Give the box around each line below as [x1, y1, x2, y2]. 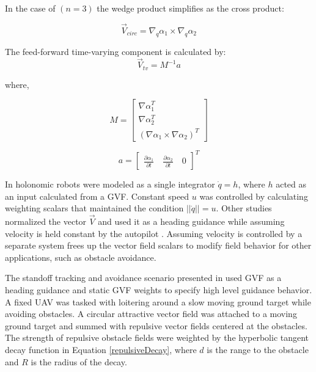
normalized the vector [5, 215, 87, 228]
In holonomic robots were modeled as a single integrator [5, 178, 215, 191]
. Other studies [216, 202, 272, 214]
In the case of [5, 2, 56, 14]
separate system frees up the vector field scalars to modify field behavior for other [5, 239, 312, 252]
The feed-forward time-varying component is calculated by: [5, 45, 226, 57]
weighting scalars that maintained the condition [5, 202, 184, 214]
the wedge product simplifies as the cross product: [97, 2, 284, 14]
